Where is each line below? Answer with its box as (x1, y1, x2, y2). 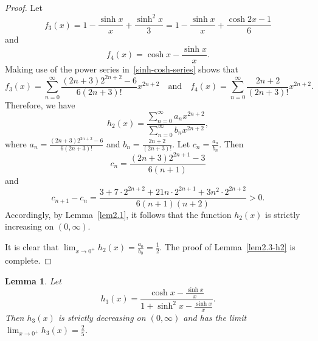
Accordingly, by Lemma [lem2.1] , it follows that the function (5, 208, 232, 220)
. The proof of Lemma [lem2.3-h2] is (159, 240, 296, 253)
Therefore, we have (5, 98, 75, 111)
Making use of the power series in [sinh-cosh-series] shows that (5, 62, 238, 75)
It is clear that (5, 240, 59, 253)
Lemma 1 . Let (5, 274, 61, 287)
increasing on (5, 220, 54, 233)
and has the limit (183, 311, 247, 323)
